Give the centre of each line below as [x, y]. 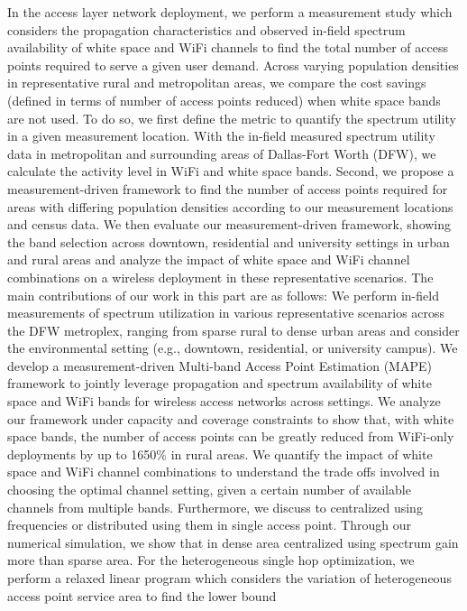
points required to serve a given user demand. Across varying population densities [233, 65]
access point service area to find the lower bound [142, 595]
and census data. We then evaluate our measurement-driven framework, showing [229, 224]
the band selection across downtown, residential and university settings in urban [229, 241]
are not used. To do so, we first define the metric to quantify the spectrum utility [232, 118]
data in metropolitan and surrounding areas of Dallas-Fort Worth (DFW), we [222, 153]
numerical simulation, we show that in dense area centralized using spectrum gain [233, 542]
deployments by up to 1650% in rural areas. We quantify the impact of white [220, 454]
